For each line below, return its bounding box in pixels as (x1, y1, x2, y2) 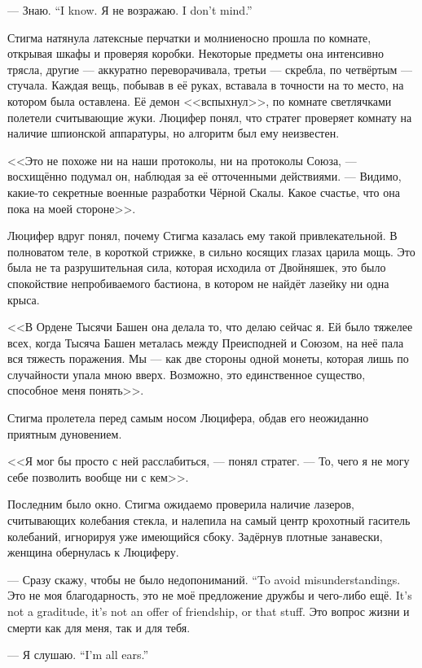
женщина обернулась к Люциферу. (7, 544, 179, 561)
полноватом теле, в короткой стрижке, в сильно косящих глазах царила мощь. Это (7, 242, 415, 260)
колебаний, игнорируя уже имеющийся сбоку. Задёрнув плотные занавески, (7, 527, 383, 544)
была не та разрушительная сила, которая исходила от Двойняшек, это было (7, 259, 386, 276)
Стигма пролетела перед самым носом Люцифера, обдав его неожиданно (7, 409, 369, 426)
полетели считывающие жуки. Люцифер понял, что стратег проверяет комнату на (7, 108, 412, 125)
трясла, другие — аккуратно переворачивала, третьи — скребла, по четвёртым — (7, 60, 413, 77)
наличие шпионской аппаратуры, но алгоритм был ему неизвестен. (7, 124, 340, 142)
